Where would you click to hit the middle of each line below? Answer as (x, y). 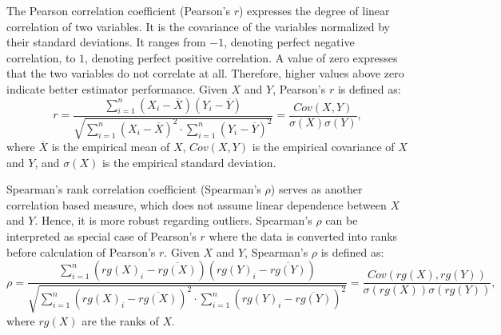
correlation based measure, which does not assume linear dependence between (197, 204)
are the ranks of (120, 320)
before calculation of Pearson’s (81, 251)
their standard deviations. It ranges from (106, 42)
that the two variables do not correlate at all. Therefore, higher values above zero (205, 73)
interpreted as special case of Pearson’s (101, 235)
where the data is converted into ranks (303, 235)
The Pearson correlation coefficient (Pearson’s (118, 10)
